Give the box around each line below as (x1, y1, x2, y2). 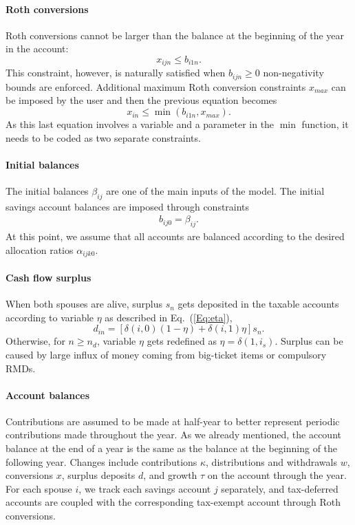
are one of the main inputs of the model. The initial (106, 184, 325, 198)
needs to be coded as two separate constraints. (6, 130, 201, 144)
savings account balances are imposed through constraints (6, 199, 250, 213)
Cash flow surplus (6, 270, 92, 284)
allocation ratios (6, 242, 74, 257)
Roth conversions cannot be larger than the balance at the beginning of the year (6, 28, 345, 42)
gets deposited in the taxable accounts (177, 297, 339, 311)
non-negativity (263, 65, 324, 80)
